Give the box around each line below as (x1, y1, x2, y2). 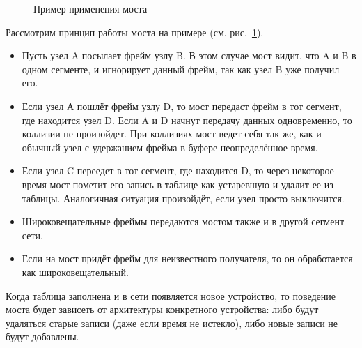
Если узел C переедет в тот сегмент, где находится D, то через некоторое (22, 163, 334, 178)
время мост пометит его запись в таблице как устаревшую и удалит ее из (22, 176, 333, 191)
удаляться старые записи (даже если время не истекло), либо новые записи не (6, 315, 338, 330)
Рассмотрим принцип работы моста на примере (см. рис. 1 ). (6, 24, 264, 39)
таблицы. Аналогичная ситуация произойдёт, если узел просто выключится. (22, 190, 345, 205)
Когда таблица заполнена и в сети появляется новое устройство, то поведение (6, 288, 336, 303)
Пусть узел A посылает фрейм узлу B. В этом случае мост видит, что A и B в (22, 48, 356, 63)
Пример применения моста (33, 1, 148, 15)
